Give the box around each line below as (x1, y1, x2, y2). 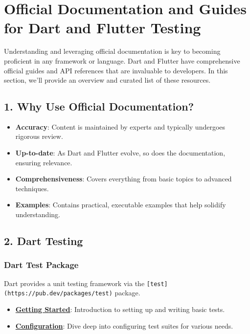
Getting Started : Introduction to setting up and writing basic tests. (15, 304, 225, 314)
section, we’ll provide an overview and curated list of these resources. (4, 75, 211, 85)
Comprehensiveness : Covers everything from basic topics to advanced (15, 174, 232, 184)
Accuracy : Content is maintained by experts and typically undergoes (15, 121, 226, 132)
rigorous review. (15, 131, 63, 141)
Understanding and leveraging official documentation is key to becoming (4, 46, 221, 56)
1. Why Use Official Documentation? (4, 99, 194, 114)
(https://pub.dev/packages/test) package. (4, 288, 140, 298)
